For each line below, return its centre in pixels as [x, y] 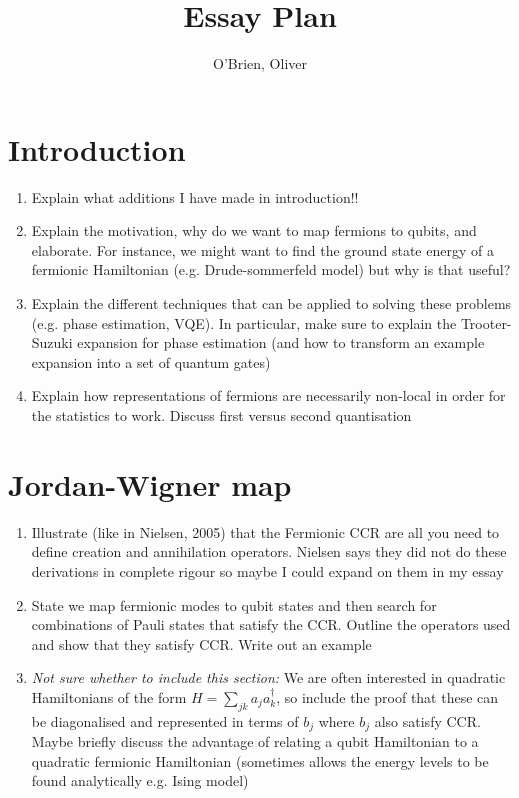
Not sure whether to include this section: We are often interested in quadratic [268, 677]
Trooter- [486, 322]
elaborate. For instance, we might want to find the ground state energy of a [262, 249]
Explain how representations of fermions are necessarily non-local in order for [268, 395]
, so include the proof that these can [387, 696]
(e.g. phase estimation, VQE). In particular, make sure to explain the [244, 322]
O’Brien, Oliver [259, 63]
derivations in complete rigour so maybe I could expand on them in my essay [267, 570]
